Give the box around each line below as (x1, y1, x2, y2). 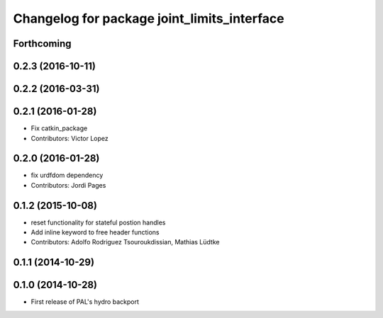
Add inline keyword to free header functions (30, 228, 160, 237)
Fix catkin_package (30, 124, 88, 132)
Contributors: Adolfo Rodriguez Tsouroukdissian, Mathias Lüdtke (30, 238, 220, 246)
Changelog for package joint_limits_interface (13, 11, 284, 26)
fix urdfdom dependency (30, 171, 104, 180)
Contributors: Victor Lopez (30, 134, 109, 142)
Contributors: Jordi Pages (30, 181, 106, 189)
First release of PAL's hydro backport (30, 297, 140, 306)
